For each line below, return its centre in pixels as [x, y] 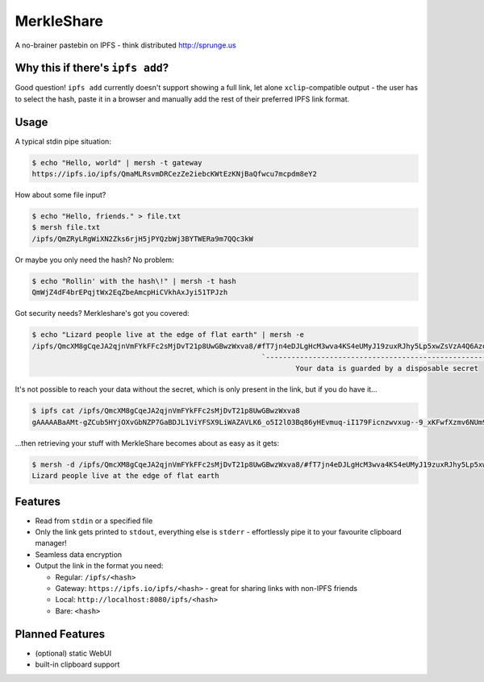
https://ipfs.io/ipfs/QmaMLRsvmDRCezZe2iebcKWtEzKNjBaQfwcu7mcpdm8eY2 [175, 174]
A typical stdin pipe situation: [63, 141]
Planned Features [60, 634]
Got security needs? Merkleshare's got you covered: [102, 314]
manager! [51, 543]
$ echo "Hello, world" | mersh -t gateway [117, 162]
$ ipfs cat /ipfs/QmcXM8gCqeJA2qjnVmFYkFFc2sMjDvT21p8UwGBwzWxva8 [166, 411]
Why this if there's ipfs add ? [92, 68]
